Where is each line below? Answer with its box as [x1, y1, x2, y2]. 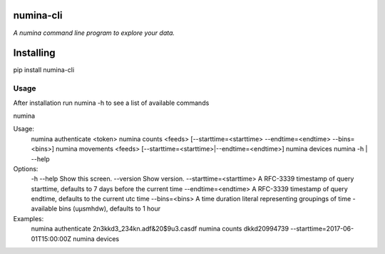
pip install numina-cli [13, 66, 75, 74]
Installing [13, 47, 56, 59]
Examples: [13, 214, 44, 223]
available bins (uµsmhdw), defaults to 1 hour [31, 204, 161, 213]
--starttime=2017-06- [289, 225, 354, 233]
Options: [13, 164, 38, 173]
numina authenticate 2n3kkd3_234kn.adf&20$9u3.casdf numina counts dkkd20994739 [31, 225, 289, 233]
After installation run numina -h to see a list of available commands [13, 98, 210, 107]
